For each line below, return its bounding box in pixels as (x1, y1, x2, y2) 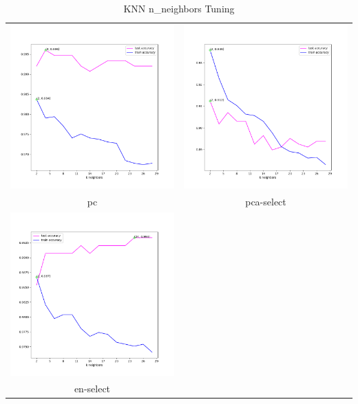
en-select (74, 381, 111, 396)
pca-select (245, 194, 286, 208)
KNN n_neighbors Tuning (123, 1, 235, 15)
